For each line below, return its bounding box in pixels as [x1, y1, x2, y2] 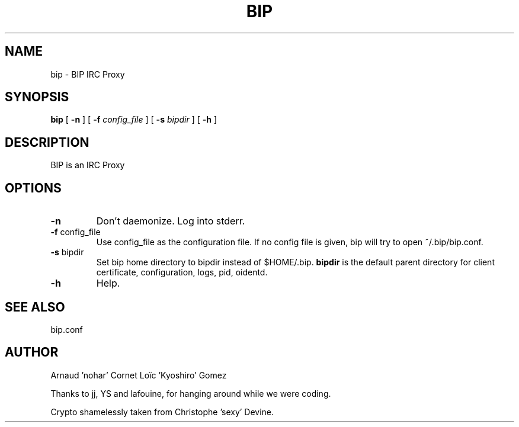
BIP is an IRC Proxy [50, 160, 125, 171]
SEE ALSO [5, 299, 65, 314]
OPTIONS [5, 180, 62, 195]
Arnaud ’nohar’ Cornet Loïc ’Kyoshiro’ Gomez [50, 370, 227, 380]
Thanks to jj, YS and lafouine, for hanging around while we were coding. [50, 388, 331, 399]
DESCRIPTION [5, 134, 89, 150]
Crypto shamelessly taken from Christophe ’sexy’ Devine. [50, 406, 274, 417]
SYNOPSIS [5, 89, 69, 105]
